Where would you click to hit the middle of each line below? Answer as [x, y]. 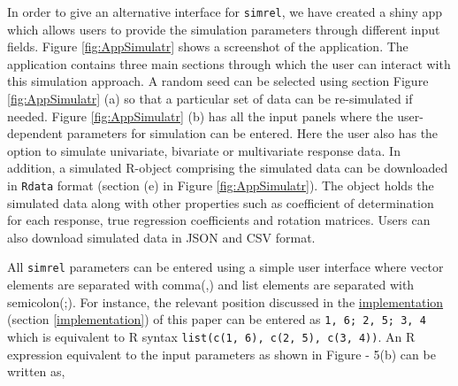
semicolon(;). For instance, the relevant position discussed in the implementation [225, 301]
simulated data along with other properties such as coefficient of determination [221, 202]
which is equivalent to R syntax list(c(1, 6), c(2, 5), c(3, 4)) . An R [211, 336]
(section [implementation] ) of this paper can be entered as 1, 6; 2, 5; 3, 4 [217, 319]
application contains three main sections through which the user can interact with [229, 63]
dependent [35, 133]
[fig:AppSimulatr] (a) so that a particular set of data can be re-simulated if [210, 99]
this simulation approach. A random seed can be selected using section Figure [218, 81]
